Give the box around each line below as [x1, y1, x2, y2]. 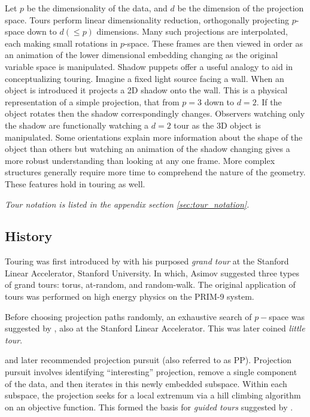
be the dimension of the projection [177, 2, 304, 14]
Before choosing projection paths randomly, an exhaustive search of [5, 310, 252, 322]
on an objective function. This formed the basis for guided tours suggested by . [5, 400, 293, 413]
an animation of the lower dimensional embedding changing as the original [5, 48, 278, 61]
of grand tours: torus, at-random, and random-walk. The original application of [5, 278, 296, 291]
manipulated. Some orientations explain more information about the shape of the [5, 130, 303, 143]
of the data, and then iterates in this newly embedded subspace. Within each [5, 377, 287, 389]
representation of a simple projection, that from [5, 95, 180, 108]
